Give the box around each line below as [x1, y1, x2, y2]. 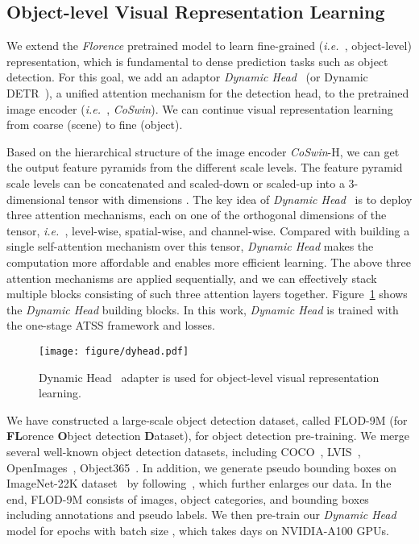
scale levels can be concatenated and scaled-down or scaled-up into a [6, 174, 345, 191]
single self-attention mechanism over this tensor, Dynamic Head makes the [6, 238, 374, 255]
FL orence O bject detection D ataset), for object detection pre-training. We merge [6, 427, 409, 444]
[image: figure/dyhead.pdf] [39, 345, 189, 357]
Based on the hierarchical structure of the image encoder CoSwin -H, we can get [6, 143, 400, 160]
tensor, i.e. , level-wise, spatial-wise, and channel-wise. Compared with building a [6, 222, 410, 239]
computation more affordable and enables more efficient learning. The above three [6, 253, 411, 270]
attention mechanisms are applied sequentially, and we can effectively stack [6, 269, 377, 286]
